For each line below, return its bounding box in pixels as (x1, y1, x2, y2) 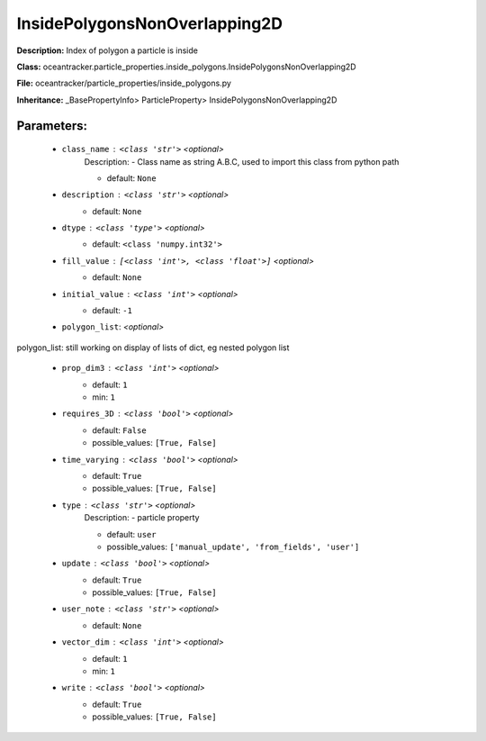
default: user (106, 529, 157, 539)
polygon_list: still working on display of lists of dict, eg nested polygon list (16, 342, 290, 353)
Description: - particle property (84, 512, 200, 523)
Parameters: (16, 118, 87, 133)
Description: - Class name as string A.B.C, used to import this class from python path (84, 156, 400, 167)
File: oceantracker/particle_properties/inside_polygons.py (16, 77, 231, 89)
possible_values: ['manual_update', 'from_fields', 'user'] (106, 541, 360, 552)
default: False (92, 424, 148, 436)
